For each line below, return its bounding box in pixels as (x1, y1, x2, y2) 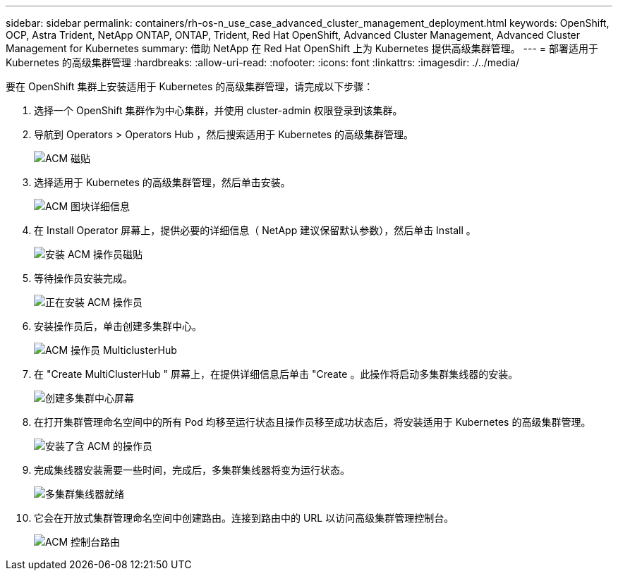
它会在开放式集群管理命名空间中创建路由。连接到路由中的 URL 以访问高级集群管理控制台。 (34, 512, 454, 524)
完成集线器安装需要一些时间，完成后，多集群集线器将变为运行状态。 (34, 464, 350, 476)
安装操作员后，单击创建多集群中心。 (34, 320, 202, 332)
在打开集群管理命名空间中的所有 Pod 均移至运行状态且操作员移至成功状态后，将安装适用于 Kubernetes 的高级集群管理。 (34, 416, 591, 428)
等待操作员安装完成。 (34, 272, 133, 284)
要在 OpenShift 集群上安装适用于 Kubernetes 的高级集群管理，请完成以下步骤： (6, 80, 374, 92)
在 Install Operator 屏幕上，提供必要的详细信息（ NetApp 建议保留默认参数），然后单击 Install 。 (34, 224, 476, 236)
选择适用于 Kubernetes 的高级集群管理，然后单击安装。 (34, 176, 291, 188)
